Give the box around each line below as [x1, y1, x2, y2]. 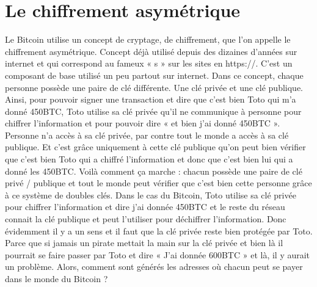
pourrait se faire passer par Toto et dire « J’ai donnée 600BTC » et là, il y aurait [5, 248, 310, 261]
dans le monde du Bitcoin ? [5, 272, 108, 285]
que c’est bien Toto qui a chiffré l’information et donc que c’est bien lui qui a [5, 153, 293, 165]
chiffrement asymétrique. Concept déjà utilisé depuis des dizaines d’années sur [5, 45, 297, 57]
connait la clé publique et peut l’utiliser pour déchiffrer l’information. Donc [5, 213, 286, 225]
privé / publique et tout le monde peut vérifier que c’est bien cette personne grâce [5, 176, 312, 189]
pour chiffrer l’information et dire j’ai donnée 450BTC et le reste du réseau [5, 200, 285, 213]
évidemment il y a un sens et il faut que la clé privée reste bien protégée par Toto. [5, 224, 313, 237]
